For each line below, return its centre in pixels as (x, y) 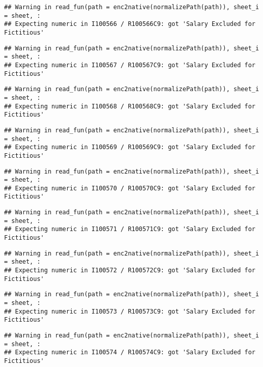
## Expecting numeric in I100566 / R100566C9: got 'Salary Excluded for (130, 24)
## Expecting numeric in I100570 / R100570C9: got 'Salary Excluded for (130, 188)
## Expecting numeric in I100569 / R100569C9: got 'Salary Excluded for (130, 147)
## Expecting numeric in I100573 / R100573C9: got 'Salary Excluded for (130, 311)
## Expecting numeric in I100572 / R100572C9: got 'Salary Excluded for (130, 271)
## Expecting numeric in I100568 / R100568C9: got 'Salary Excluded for (130, 106)
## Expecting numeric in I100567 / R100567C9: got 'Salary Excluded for (130, 65)
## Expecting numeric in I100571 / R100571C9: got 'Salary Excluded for (130, 229)
